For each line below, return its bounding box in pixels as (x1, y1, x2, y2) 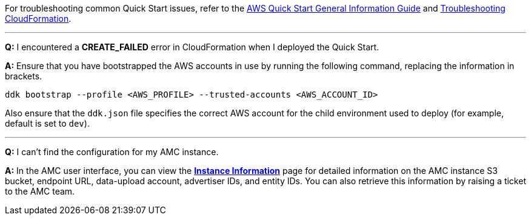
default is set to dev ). (5, 118, 90, 128)
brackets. (5, 71, 42, 81)
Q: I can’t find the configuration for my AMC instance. (5, 147, 219, 157)
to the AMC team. (5, 186, 75, 196)
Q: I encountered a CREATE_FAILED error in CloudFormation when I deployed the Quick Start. (5, 42, 379, 52)
